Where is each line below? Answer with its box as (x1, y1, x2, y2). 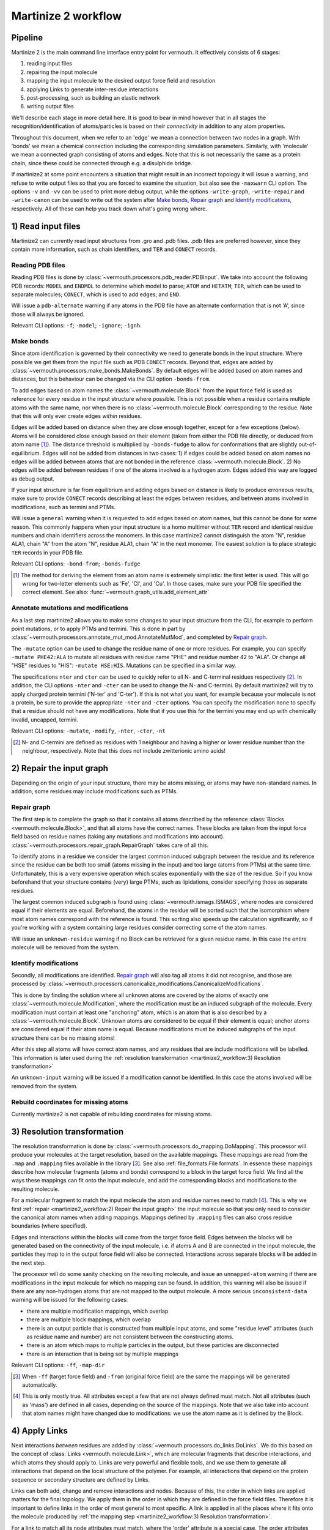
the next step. (11, 1259, 46, 1266)
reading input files (26, 60, 73, 67)
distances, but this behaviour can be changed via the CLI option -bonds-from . (11, 375, 211, 382)
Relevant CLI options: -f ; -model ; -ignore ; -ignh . (11, 322, 142, 329)
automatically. (22, 1381, 57, 1389)
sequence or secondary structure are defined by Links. (11, 1476, 150, 1483)
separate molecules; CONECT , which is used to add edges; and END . (11, 291, 182, 298)
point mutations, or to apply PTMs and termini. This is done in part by (11, 625, 186, 632)
